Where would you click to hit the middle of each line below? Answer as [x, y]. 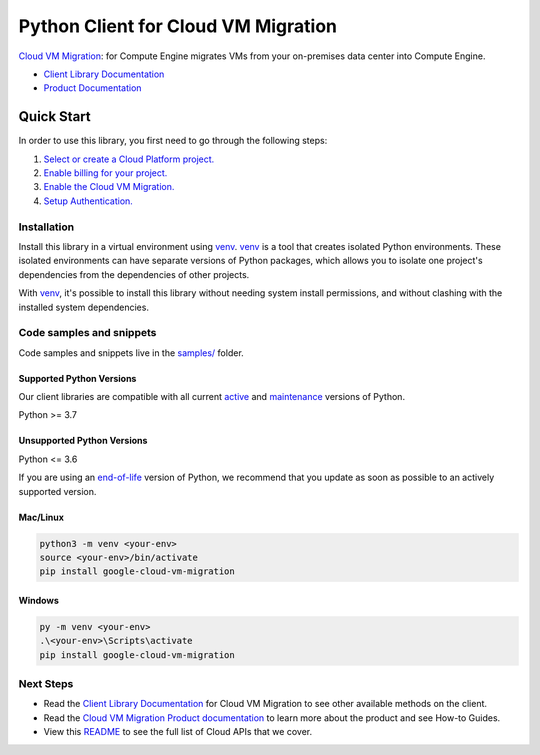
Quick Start [54, 116]
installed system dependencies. [84, 307]
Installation [46, 227]
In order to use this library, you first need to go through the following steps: [173, 141]
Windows [38, 600]
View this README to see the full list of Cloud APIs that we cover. [178, 732]
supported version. [57, 491]
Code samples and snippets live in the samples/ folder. [131, 352]
